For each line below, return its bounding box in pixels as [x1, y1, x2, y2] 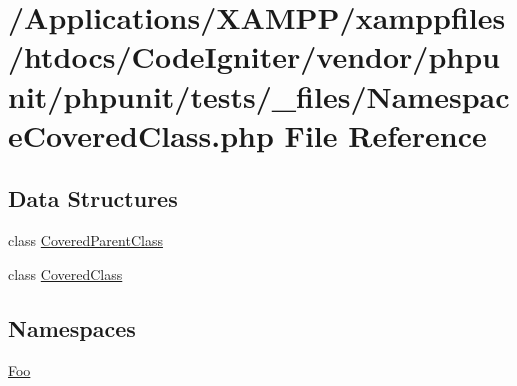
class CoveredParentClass [8, 230, 163, 251]
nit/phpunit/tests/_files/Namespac [8, 75, 510, 116]
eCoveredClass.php [8, 114, 274, 155]
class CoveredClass [8, 263, 123, 284]
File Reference [284, 114, 487, 155]
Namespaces [8, 312, 136, 343]
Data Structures [8, 183, 178, 214]
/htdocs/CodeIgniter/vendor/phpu [8, 36, 500, 77]
